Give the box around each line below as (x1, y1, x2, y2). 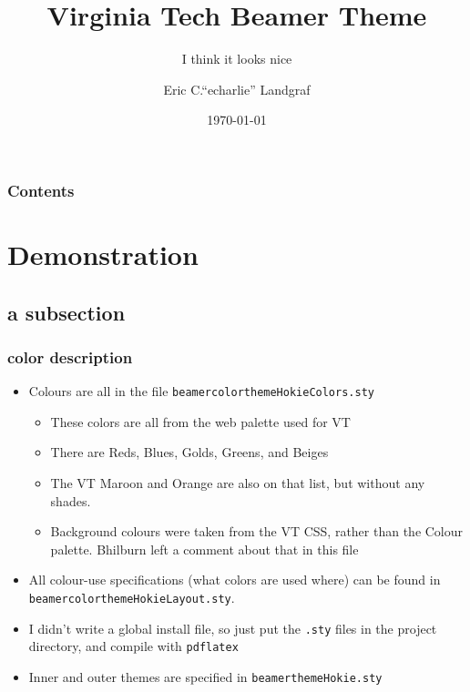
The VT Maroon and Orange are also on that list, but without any (50, 473, 425, 493)
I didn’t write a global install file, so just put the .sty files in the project (28, 618, 437, 637)
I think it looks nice (181, 49, 292, 68)
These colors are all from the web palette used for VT (50, 412, 351, 431)
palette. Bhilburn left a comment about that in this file (50, 539, 359, 558)
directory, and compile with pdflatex (28, 636, 239, 656)
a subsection (7, 298, 126, 326)
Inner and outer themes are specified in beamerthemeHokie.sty (28, 667, 383, 686)
